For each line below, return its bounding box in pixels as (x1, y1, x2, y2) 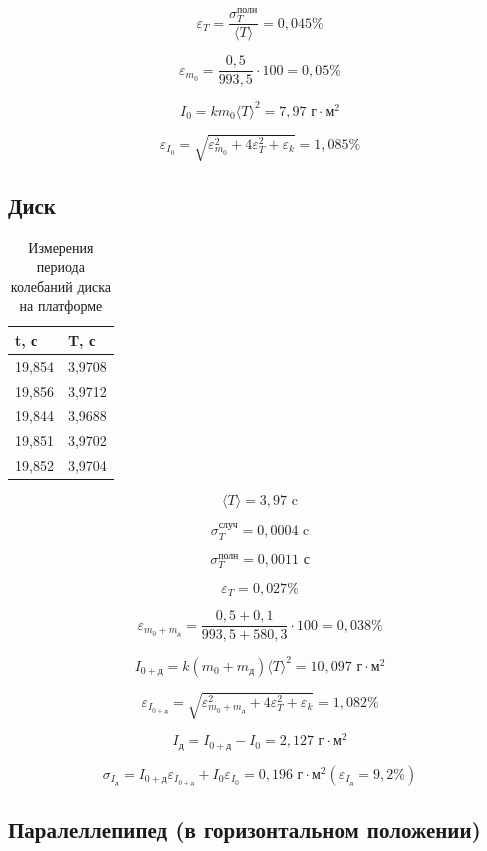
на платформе (19, 295, 103, 316)
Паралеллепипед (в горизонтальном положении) (8, 814, 481, 845)
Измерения (28, 236, 94, 257)
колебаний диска (10, 275, 112, 296)
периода (36, 256, 85, 277)
